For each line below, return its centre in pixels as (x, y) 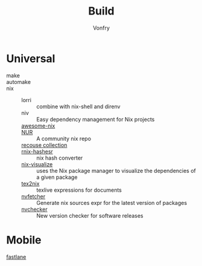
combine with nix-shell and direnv (78, 106)
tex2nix (30, 183)
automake (19, 82)
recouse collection (44, 145)
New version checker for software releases (90, 215)
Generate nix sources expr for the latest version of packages (112, 203)
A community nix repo (64, 138)
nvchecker (34, 209)
